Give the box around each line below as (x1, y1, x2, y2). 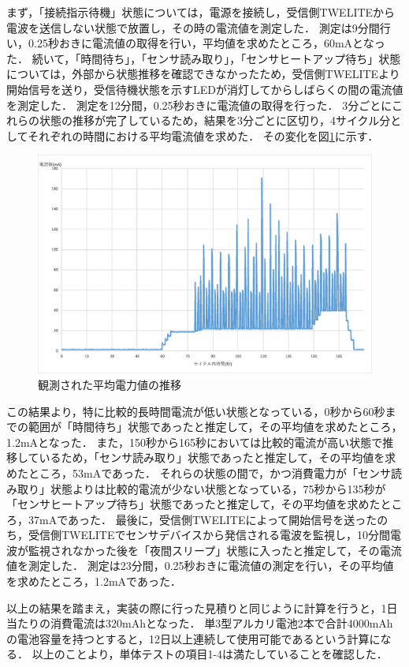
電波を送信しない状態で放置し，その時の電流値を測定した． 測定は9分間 (6, 19, 380, 36)
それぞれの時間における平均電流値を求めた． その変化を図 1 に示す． (28, 127, 379, 144)
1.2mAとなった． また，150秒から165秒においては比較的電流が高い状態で (6, 433, 383, 450)
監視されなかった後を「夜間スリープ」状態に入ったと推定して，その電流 (28, 541, 402, 558)
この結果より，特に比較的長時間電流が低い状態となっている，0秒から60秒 (6, 403, 385, 419)
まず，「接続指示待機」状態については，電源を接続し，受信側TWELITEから (6, 4, 396, 20)
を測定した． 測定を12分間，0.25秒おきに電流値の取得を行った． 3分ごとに (6, 96, 392, 113)
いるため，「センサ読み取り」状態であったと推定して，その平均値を (39, 449, 385, 466)
